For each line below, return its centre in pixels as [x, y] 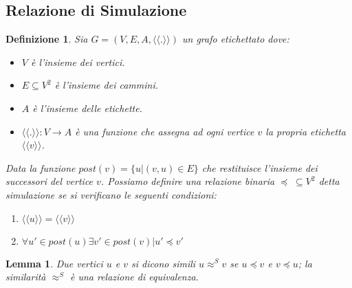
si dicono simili [164, 263]
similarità [26, 277]
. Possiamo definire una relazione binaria [188, 181]
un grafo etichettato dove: [235, 39]
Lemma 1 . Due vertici [54, 263]
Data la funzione [41, 167]
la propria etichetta [306, 131]
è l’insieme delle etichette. [87, 108]
